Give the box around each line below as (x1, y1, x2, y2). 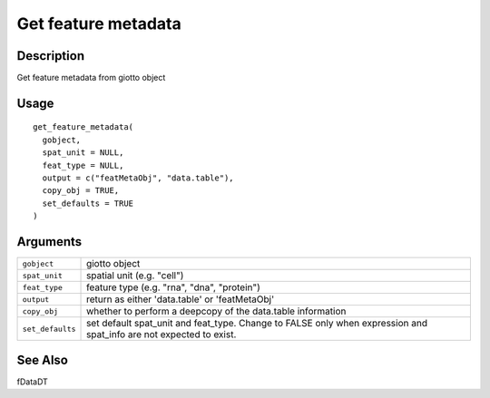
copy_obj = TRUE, (42, 186, 120, 196)
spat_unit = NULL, (42, 148, 124, 158)
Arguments (16, 234, 83, 249)
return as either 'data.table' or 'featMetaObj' (86, 293, 275, 306)
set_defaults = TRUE (42, 198, 134, 209)
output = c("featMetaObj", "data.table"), (42, 173, 235, 183)
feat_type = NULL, (42, 160, 124, 170)
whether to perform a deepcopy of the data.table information (86, 305, 347, 317)
